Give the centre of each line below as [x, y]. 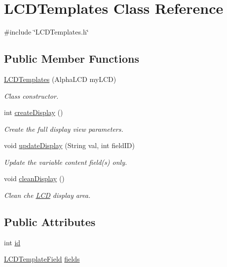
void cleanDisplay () [34, 178]
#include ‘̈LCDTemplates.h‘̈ [46, 32]
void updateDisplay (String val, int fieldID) [70, 145]
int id [12, 242]
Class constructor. [31, 95]
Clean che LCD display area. [47, 195]
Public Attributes [50, 222]
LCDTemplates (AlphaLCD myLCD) [60, 79]
